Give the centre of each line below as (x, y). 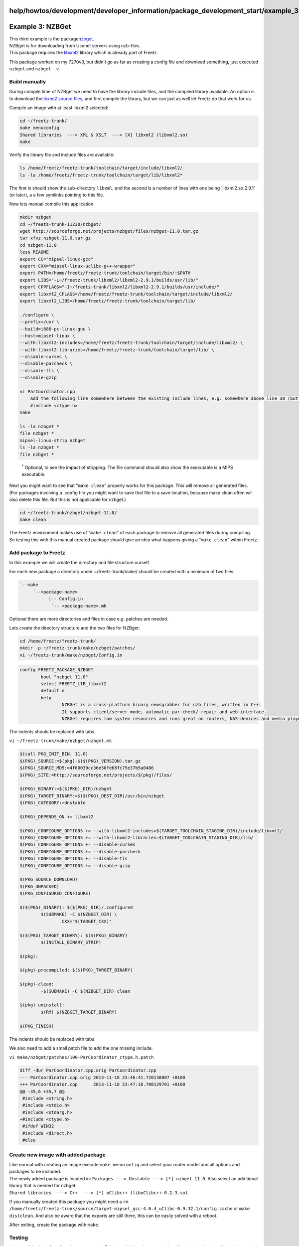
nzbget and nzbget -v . (35, 69)
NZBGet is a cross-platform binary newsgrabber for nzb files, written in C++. (161, 705)
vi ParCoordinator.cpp (47, 392)
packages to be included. (35, 1172)
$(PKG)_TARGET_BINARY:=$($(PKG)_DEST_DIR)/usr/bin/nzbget (92, 796)
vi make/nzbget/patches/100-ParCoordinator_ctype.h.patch (81, 1057)
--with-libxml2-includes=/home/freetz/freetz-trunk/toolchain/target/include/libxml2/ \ (132, 343)
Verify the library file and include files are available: (62, 155)
